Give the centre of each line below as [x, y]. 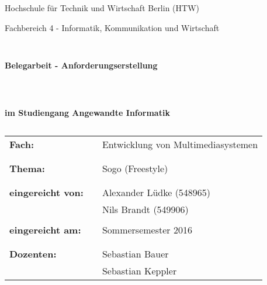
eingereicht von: [46, 193]
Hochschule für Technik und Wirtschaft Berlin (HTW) [102, 8]
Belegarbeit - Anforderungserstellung [81, 65]
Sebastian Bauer [135, 254]
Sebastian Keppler [139, 271]
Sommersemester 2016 [147, 230]
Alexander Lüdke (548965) [156, 193]
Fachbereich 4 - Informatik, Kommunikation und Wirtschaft [112, 27]
